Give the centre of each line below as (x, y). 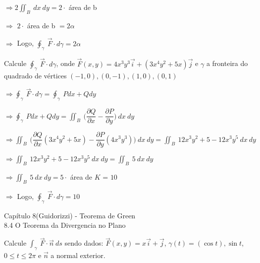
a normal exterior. (78, 255)
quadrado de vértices (35, 76)
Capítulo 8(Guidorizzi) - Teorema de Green (70, 215)
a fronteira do (227, 63)
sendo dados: (84, 243)
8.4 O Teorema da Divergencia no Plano (65, 225)
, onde (65, 63)
